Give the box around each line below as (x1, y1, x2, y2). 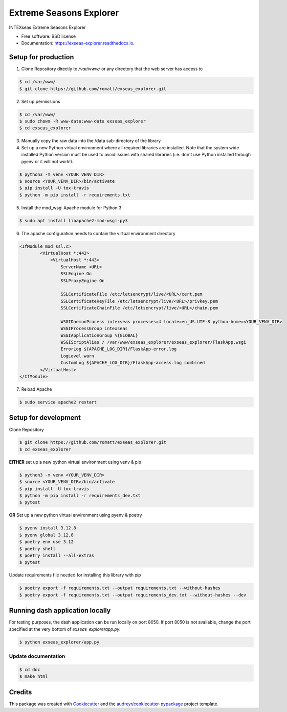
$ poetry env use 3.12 (19, 539, 74, 545)
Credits (9, 688, 32, 696)
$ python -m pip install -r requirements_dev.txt (19, 493, 141, 498)
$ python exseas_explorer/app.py (19, 639, 100, 645)
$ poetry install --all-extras (19, 552, 95, 558)
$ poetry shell (19, 546, 56, 551)
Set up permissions (21, 98, 61, 104)
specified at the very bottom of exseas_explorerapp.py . (9, 626, 121, 632)
